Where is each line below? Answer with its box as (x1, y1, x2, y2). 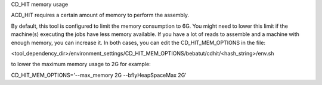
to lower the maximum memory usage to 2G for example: (11, 61, 151, 68)
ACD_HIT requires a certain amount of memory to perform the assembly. (11, 12, 190, 19)
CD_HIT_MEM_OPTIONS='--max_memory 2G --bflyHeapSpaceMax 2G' (11, 71, 187, 79)
